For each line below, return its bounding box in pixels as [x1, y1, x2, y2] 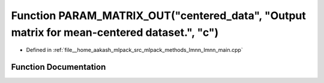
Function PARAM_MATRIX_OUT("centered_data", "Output [11, 9, 306, 22]
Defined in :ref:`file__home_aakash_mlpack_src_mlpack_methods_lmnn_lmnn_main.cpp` [26, 47, 243, 54]
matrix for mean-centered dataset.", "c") [11, 26, 219, 39]
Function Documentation [11, 62, 106, 72]
